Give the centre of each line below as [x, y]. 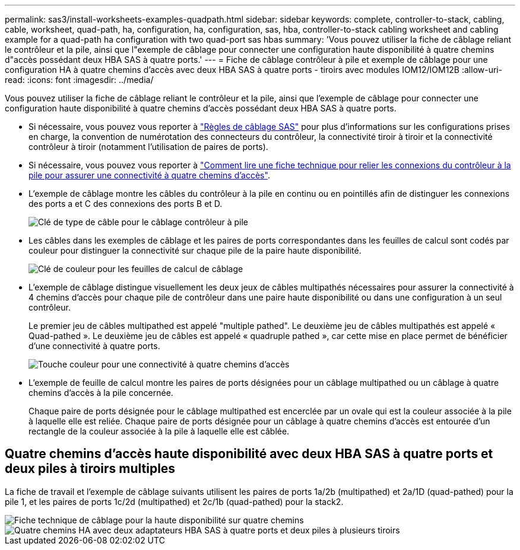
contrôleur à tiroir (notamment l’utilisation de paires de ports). [148, 147]
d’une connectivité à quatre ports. [94, 346]
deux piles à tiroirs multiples [90, 469]
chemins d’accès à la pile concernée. [101, 393]
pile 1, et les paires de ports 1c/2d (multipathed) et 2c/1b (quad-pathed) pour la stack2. [174, 501]
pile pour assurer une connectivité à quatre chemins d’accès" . [149, 175]
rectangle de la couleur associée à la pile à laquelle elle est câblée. [159, 431]
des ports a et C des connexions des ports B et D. [126, 204]
